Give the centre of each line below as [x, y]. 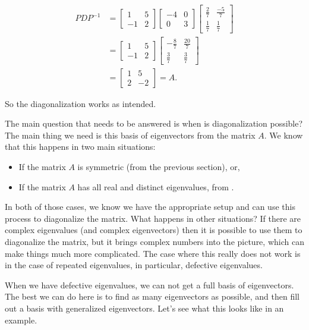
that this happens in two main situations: [80, 147]
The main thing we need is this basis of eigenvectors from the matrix [130, 135]
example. [21, 320]
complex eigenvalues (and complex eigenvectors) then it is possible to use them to [154, 230]
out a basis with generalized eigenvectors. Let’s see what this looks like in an [144, 308]
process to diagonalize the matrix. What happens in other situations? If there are [153, 218]
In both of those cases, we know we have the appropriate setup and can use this [150, 207]
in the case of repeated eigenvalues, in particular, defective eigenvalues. [134, 265]
